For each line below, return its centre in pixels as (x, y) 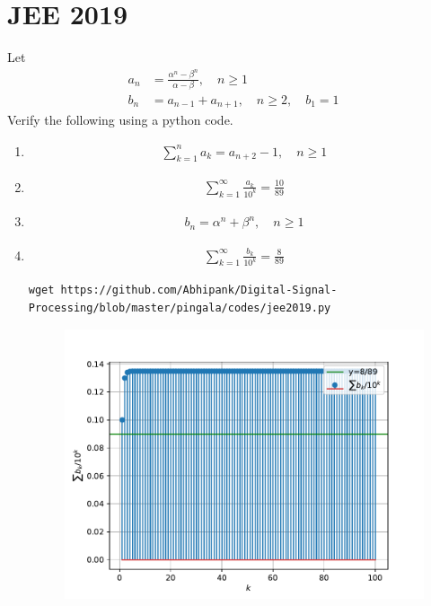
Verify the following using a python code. (120, 120)
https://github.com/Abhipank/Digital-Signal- (199, 290)
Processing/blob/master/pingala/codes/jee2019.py (180, 307)
